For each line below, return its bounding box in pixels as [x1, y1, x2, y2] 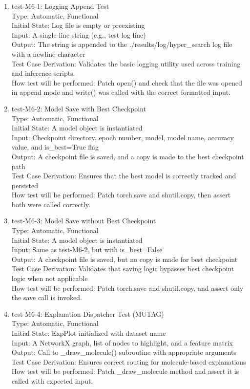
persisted [11, 180, 39, 190]
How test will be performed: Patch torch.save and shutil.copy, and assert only [11, 282, 244, 293]
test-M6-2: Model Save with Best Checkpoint [11, 103, 146, 113]
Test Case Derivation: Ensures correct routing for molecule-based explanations [11, 356, 246, 367]
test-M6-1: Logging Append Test [11, 1, 109, 11]
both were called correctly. [11, 199, 90, 209]
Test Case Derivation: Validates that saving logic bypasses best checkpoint [11, 263, 234, 274]
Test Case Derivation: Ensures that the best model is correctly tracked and [11, 171, 236, 181]
